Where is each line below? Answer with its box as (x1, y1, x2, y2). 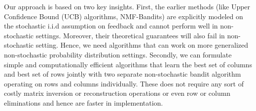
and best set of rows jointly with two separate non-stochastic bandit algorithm (4, 69, 241, 79)
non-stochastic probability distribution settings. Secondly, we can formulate (4, 49, 232, 59)
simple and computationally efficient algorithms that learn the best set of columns (4, 59, 252, 69)
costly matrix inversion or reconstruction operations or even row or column (4, 88, 231, 98)
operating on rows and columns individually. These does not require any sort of (4, 78, 244, 88)
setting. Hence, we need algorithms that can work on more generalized (36, 40, 249, 50)
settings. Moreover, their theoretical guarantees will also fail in (36, 30, 225, 40)
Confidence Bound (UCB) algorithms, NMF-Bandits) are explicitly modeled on (4, 11, 243, 21)
